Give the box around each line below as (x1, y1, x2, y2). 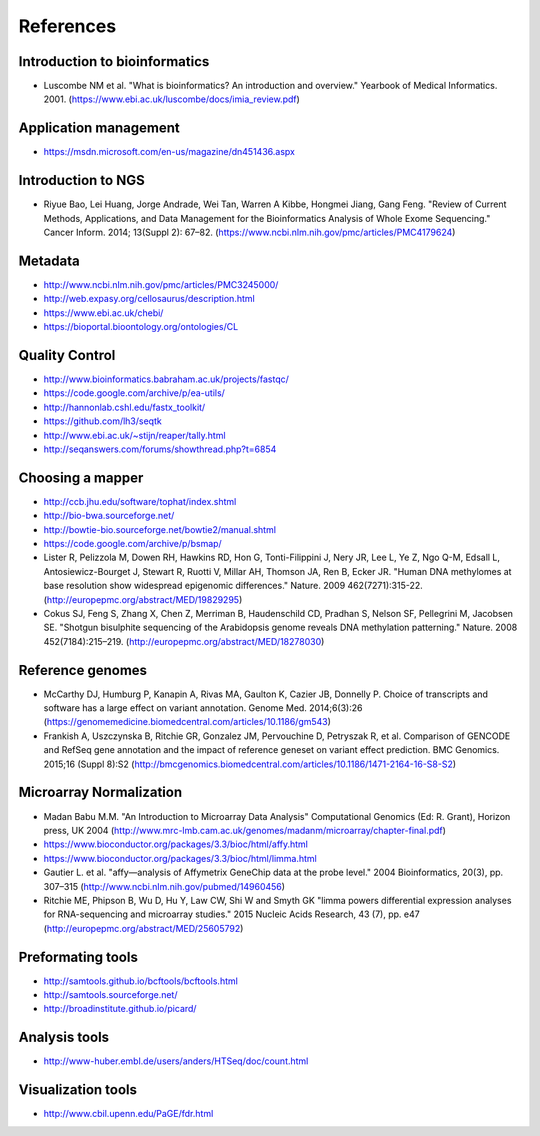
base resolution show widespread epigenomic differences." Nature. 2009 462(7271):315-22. (43, 580, 424, 592)
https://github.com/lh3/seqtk (43, 415, 162, 427)
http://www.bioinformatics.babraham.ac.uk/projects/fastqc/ (43, 373, 290, 385)
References (18, 15, 117, 37)
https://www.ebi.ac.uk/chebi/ (43, 306, 164, 319)
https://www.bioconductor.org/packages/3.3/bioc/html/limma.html (43, 852, 317, 864)
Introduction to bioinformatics (18, 53, 210, 70)
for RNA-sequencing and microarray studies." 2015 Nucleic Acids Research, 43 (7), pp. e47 (43, 908, 420, 920)
